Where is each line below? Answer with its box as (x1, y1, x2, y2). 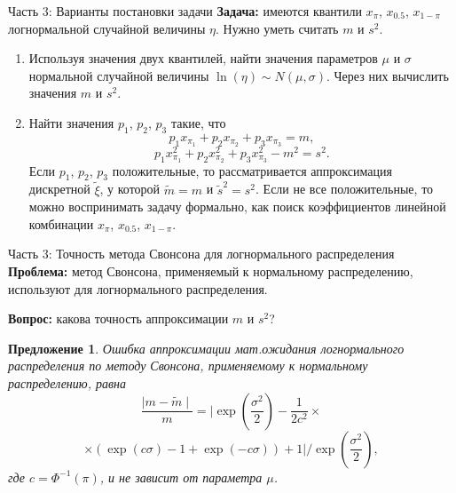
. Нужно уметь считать (216, 19, 339, 37)
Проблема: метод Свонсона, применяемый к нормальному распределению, (8, 261, 413, 280)
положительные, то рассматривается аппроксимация (112, 161, 392, 179)
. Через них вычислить (326, 66, 449, 84)
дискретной (28, 179, 90, 198)
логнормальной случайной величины (8, 19, 206, 37)
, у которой (99, 179, 161, 198)
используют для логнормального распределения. (8, 279, 268, 298)
